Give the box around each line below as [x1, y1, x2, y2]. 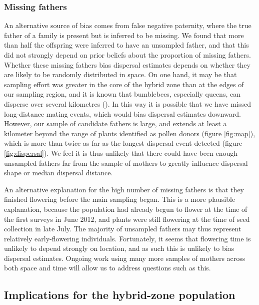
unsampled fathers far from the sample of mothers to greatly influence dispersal [4, 157, 248, 168]
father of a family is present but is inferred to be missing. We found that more [4, 30, 244, 40]
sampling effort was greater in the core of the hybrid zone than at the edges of [4, 79, 244, 89]
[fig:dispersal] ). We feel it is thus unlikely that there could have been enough [4, 147, 238, 158]
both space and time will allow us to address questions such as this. [4, 262, 211, 273]
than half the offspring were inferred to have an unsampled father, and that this [4, 40, 249, 50]
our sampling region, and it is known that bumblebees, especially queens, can [4, 89, 240, 99]
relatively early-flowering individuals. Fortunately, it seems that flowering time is [4, 233, 251, 243]
